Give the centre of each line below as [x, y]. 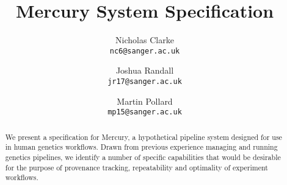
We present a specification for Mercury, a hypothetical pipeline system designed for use [143, 137]
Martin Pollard [145, 101]
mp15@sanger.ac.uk [145, 112]
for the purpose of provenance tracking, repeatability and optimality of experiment [136, 167]
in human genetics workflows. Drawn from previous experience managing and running [141, 147]
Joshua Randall [145, 70]
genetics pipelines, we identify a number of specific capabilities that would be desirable [143, 157]
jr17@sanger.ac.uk [145, 81]
